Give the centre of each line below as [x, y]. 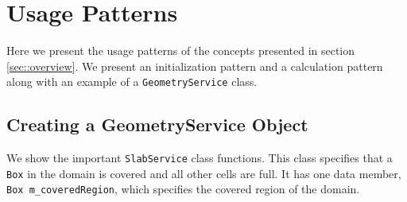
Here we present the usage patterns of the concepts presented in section [181, 50]
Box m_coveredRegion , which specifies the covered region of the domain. [183, 189]
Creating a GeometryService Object [157, 124]
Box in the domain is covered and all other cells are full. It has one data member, [204, 173]
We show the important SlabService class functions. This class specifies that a [200, 158]
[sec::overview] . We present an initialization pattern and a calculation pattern [195, 66]
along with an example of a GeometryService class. [132, 82]
